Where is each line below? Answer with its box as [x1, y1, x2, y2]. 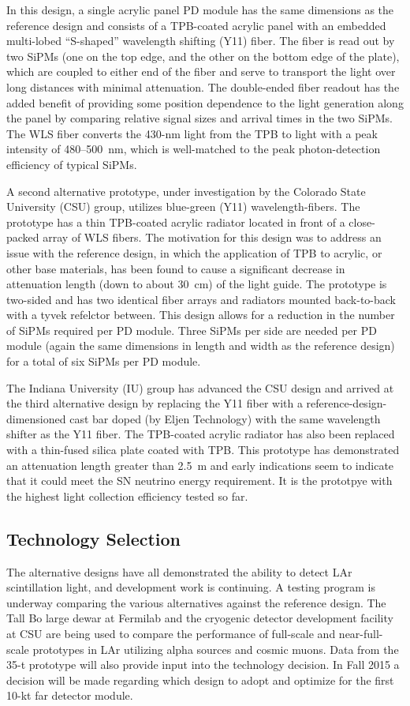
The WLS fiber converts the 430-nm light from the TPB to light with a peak [6, 125, 378, 141]
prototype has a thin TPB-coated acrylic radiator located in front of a [6, 213, 345, 230]
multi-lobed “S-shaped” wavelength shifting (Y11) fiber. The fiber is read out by [6, 32, 395, 49]
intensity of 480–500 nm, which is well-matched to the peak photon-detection [6, 141, 381, 157]
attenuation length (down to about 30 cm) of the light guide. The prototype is [6, 276, 387, 292]
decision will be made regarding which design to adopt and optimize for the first [6, 671, 394, 688]
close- [348, 213, 375, 230]
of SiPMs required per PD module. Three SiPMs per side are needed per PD [6, 321, 377, 338]
